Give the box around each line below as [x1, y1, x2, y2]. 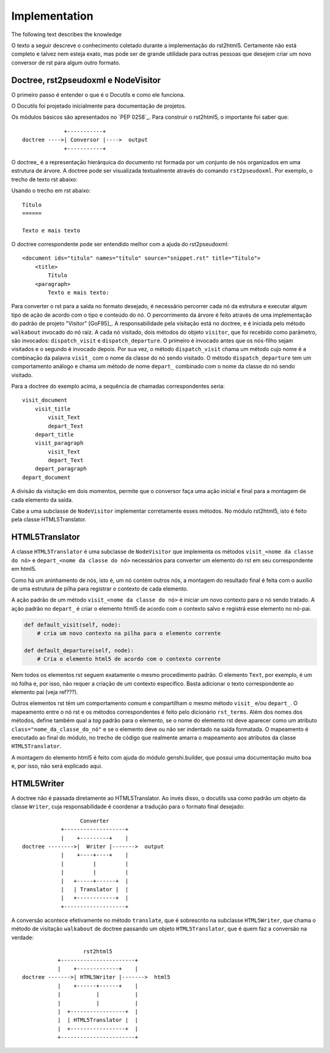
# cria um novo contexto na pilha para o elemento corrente [37, 630, 221, 637]
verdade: [11, 934, 34, 941]
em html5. [11, 565, 37, 573]
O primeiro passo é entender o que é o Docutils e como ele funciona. [11, 91, 185, 98]
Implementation [11, 9, 94, 23]
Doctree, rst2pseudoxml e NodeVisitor [11, 75, 161, 85]
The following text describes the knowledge [11, 31, 122, 38]
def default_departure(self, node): [24, 647, 134, 654]
